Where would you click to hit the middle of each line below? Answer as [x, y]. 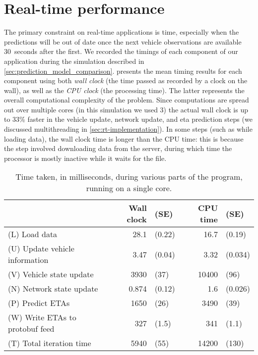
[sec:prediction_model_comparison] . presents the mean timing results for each [123, 71]
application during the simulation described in [74, 61]
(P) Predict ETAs [39, 303]
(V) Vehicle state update [51, 274]
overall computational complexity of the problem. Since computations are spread [127, 100]
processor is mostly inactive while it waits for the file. [85, 158]
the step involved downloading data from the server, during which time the [118, 148]
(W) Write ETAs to [42, 317]
